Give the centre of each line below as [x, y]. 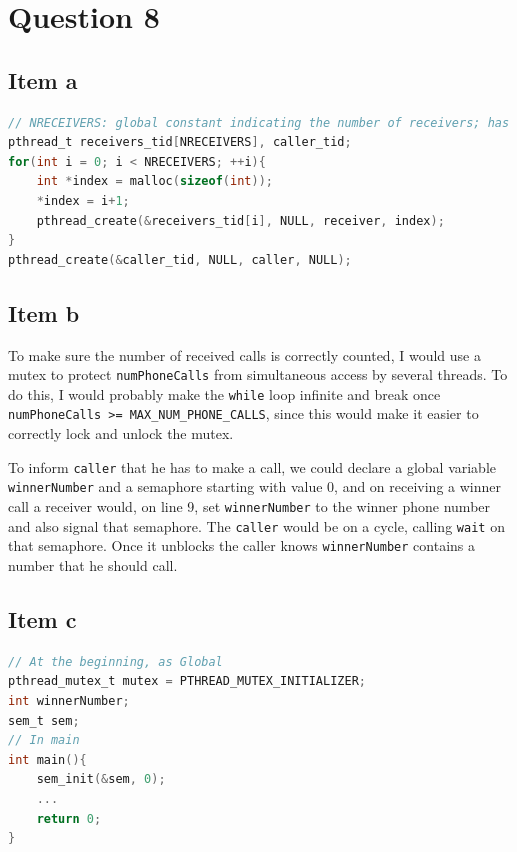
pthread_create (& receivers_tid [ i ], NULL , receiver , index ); [240, 220]
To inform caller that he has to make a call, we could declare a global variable [252, 466]
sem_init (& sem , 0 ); [101, 779]
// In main [44, 740]
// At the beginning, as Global [115, 661]
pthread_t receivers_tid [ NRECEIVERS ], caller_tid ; [180, 142]
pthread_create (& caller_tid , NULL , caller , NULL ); [180, 259]
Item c [42, 618]
